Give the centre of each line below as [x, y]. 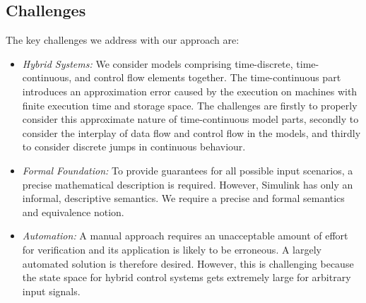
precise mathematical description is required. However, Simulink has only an [188, 184]
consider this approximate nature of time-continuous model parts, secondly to [190, 119]
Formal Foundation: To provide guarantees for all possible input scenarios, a [188, 170]
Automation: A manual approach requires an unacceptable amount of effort [185, 236]
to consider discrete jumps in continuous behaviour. [134, 147]
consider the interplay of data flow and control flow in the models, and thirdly [191, 132]
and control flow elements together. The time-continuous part [208, 77]
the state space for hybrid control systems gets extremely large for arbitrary [187, 277]
